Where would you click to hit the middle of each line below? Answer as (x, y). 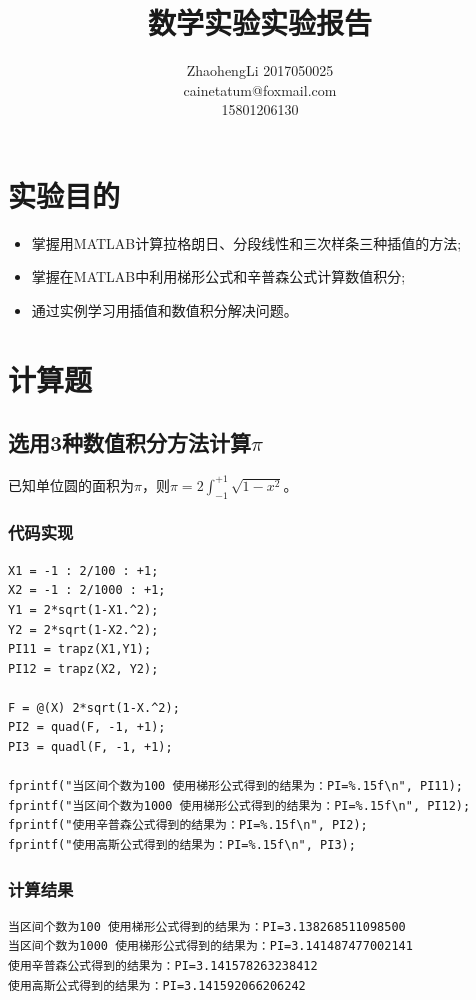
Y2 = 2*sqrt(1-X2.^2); (83, 629)
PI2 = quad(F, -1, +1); (87, 727)
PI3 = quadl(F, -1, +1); (90, 747)
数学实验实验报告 (259, 22)
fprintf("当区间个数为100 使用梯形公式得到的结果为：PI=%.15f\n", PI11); (236, 786)
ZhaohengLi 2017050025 (260, 70)
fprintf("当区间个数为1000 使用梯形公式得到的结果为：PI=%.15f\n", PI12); (239, 805)
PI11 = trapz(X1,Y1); (80, 649)
